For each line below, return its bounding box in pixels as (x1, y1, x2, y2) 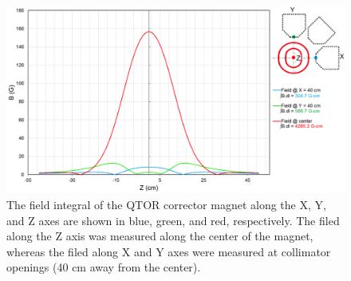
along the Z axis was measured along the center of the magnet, (6, 228, 314, 244)
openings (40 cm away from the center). (6, 259, 201, 275)
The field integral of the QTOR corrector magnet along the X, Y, (6, 196, 326, 212)
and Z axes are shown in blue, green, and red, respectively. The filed (6, 212, 340, 228)
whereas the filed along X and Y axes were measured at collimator (6, 243, 331, 259)
